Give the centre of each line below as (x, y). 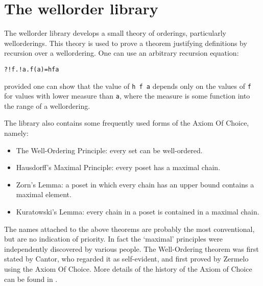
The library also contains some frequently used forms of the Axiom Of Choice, (127, 123)
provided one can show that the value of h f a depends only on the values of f (128, 86)
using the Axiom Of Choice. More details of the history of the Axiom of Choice (128, 269)
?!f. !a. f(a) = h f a (32, 69)
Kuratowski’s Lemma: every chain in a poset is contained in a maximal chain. (138, 212)
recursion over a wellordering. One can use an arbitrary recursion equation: (122, 53)
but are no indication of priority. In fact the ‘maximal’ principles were (114, 239)
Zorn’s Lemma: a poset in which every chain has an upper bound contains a (135, 184)
